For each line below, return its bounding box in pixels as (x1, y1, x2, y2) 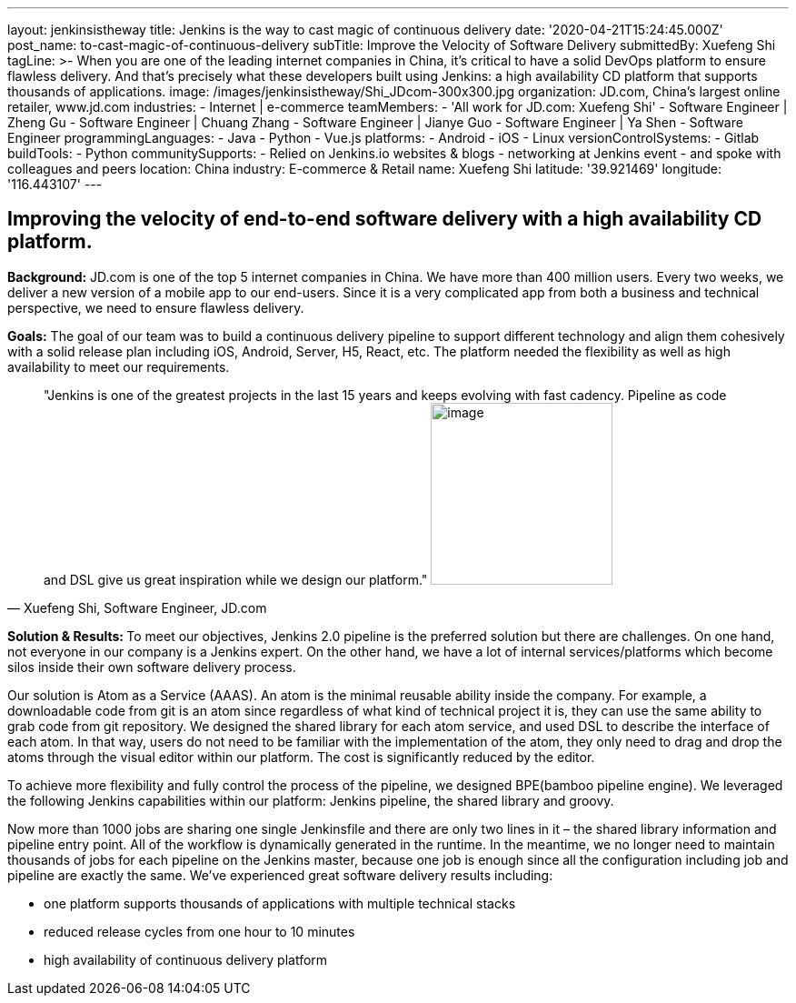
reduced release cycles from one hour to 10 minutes (44, 923, 355, 939)
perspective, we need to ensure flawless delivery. (7, 299, 304, 316)
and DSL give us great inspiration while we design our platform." (44, 571, 428, 587)
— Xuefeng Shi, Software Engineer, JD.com (7, 599, 267, 616)
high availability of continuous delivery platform (44, 951, 328, 968)
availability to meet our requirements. (7, 358, 230, 375)
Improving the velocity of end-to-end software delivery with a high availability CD (7, 207, 762, 231)
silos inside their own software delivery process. (7, 658, 296, 675)
